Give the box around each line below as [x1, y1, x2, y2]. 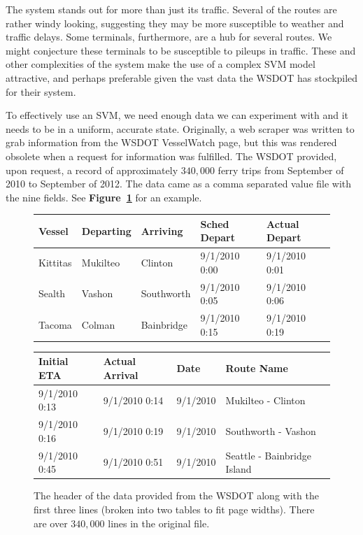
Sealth [38, 286, 66, 301]
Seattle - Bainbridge [225, 448, 311, 462]
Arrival [103, 367, 138, 382]
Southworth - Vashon [225, 423, 316, 438]
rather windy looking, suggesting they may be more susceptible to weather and [6, 15, 344, 30]
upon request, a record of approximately [6, 162, 178, 177]
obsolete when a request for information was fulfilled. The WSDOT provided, [6, 148, 337, 163]
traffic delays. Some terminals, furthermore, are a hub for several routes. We [6, 29, 332, 44]
